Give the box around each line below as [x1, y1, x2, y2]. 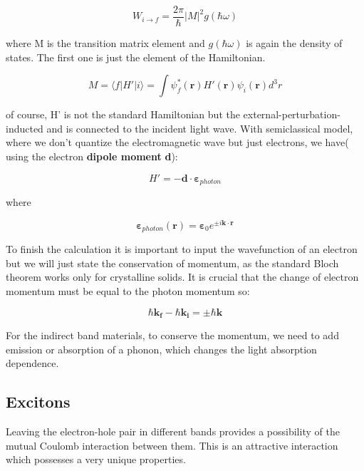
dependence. [6, 356, 59, 371]
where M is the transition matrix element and [6, 36, 205, 51]
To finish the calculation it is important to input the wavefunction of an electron [6, 242, 358, 257]
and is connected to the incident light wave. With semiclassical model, [46, 120, 353, 135]
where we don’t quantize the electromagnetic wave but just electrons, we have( [6, 135, 349, 150]
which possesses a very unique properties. [6, 452, 186, 467]
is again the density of [246, 36, 343, 51]
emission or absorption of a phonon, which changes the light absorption [6, 341, 317, 356]
